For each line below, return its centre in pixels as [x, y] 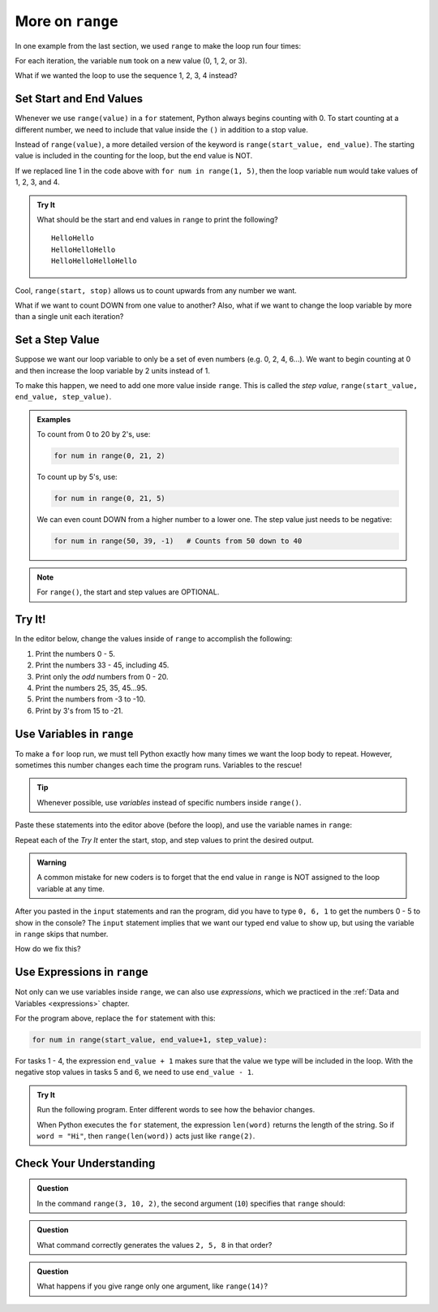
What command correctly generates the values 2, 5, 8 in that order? [155, 1245]
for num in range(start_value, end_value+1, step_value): [150, 1040]
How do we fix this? [48, 949]
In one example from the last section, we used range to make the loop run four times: [158, 45]
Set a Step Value [57, 340]
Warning [52, 862]
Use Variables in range [74, 734]
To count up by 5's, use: [77, 477]
